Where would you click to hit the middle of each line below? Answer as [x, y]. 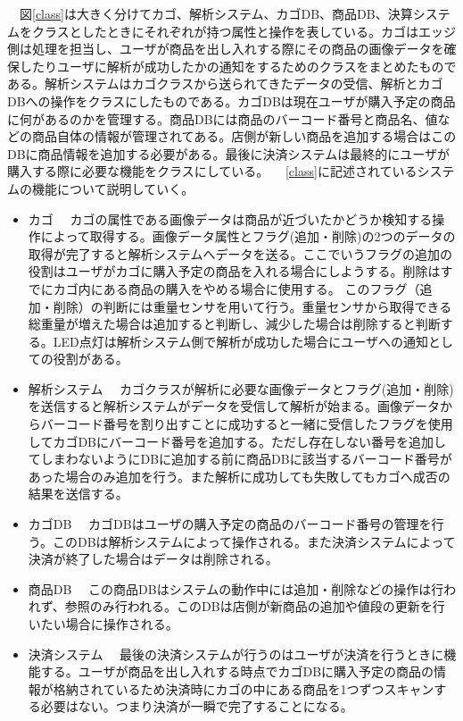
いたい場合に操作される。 [103, 624]
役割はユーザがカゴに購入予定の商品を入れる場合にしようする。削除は [234, 271]
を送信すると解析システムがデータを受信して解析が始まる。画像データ [234, 406]
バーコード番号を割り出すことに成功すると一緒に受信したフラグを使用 [247, 424]
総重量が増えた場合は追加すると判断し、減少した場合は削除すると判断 [234, 324]
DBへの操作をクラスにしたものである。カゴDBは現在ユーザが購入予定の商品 [231, 101]
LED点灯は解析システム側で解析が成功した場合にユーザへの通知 [241, 341]
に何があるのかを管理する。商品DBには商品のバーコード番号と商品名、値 [223, 118]
